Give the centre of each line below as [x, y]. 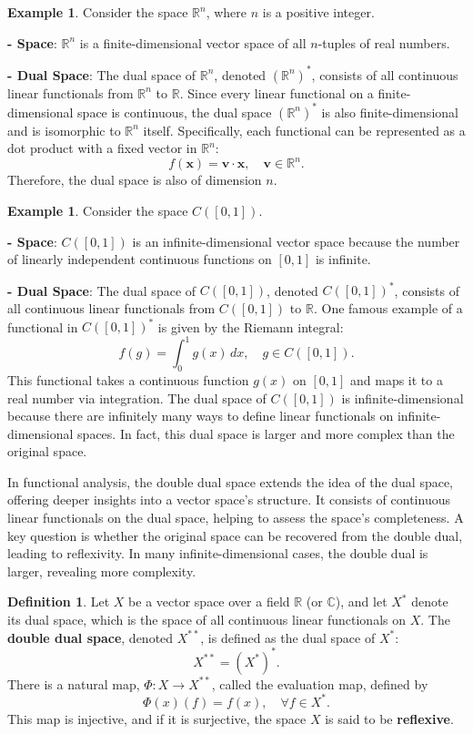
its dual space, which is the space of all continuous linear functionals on [207, 620]
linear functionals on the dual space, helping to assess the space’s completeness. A [236, 518]
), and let [361, 601]
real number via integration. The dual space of [137, 398]
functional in [43, 326]
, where [226, 12]
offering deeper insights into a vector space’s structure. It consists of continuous [229, 500]
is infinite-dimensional [403, 398]
